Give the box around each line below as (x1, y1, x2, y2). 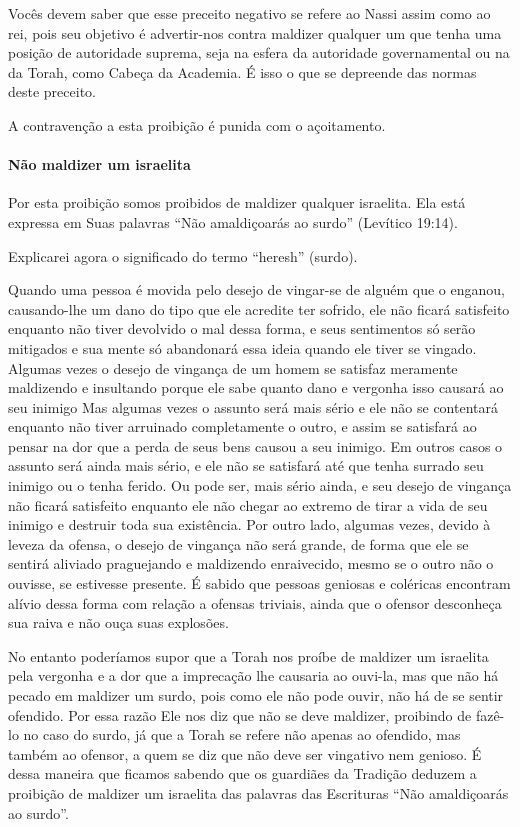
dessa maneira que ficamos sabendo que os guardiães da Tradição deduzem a (8, 763, 477, 784)
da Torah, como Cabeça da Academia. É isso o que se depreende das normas (8, 61, 477, 82)
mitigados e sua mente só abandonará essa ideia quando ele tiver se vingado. (8, 337, 477, 358)
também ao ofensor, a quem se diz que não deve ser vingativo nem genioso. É (8, 743, 482, 764)
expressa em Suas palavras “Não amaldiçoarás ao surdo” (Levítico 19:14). (8, 211, 458, 232)
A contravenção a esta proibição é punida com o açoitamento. (8, 114, 386, 135)
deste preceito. (8, 81, 96, 102)
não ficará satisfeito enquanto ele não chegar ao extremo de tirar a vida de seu (8, 494, 488, 515)
